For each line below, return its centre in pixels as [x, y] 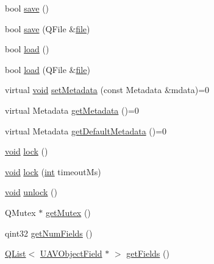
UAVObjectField [71, 253]
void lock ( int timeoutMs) [53, 171]
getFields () [148, 253]
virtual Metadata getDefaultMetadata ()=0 [86, 130]
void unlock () [31, 192]
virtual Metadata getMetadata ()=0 [72, 110]
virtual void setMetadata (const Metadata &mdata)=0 [107, 90]
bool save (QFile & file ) [48, 28]
